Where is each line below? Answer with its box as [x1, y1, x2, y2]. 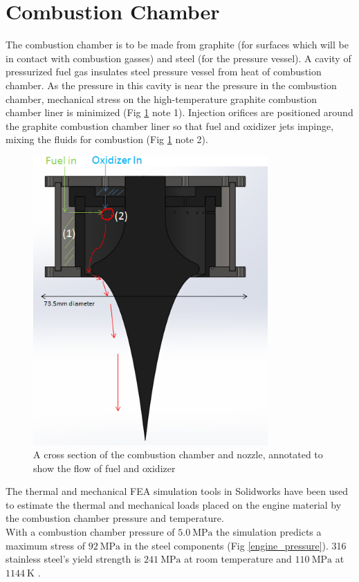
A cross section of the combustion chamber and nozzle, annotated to [33, 447, 323, 462]
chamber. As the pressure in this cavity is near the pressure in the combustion [6, 77, 337, 92]
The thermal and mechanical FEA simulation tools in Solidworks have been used [6, 484, 349, 498]
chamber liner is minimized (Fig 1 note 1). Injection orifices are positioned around [6, 105, 353, 120]
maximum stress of [6, 538, 85, 552]
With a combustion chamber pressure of [6, 525, 175, 539]
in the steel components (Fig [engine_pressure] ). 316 [123, 538, 347, 552]
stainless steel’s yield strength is [6, 552, 141, 566]
